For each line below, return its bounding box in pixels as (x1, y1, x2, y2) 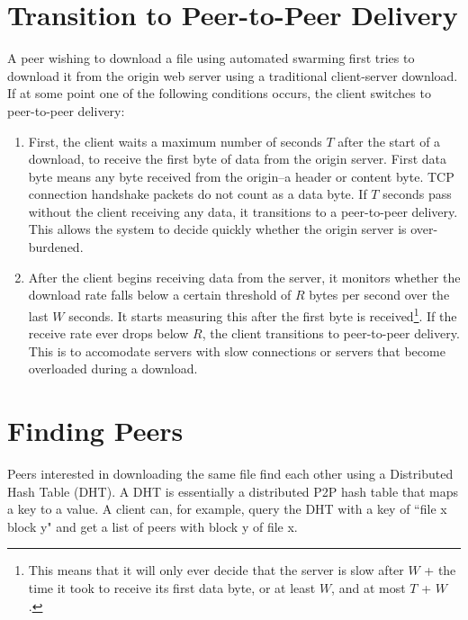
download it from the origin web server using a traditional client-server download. (7, 66, 458, 85)
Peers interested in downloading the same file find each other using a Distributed (7, 464, 454, 482)
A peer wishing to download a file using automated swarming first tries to (7, 49, 415, 67)
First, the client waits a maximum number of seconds (28, 131, 322, 150)
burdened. (28, 238, 84, 256)
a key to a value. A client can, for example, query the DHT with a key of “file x (7, 499, 447, 518)
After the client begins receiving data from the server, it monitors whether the (28, 267, 461, 286)
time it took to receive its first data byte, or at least (28, 578, 316, 597)
